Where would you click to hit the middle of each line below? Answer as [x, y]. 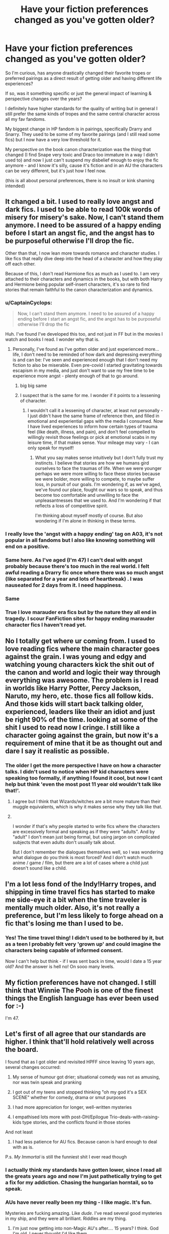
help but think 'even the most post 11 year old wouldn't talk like [83, 785]
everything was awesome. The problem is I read [82, 680]
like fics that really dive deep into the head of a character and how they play [84, 258]
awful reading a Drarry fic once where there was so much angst [84, 572]
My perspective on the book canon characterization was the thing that [78, 149]
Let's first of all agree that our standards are [76, 1034]
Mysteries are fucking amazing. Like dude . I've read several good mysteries [84, 1213]
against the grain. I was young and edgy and [76, 657]
